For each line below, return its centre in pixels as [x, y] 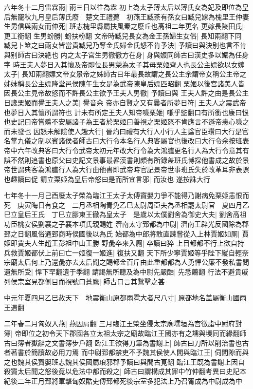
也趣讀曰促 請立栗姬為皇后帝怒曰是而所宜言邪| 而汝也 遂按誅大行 [107, 179]
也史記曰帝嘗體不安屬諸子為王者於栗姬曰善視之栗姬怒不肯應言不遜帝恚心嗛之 [126, 122]
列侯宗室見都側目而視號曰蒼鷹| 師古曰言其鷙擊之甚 [84, 281]
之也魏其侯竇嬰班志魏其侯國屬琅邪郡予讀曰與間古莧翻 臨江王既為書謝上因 [121, 361]
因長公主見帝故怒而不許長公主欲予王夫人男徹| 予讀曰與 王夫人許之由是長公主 [126, 93]
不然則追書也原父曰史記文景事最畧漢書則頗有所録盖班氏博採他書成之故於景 [130, 160]
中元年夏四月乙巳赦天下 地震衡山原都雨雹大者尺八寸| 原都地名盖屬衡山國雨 [125, 298]
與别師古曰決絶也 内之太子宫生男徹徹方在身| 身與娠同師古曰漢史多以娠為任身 [126, 54]
